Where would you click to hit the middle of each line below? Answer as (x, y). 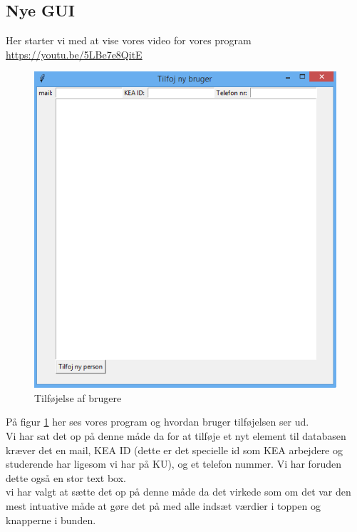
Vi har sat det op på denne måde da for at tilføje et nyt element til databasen (176, 436)
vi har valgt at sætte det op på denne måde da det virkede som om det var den (178, 492)
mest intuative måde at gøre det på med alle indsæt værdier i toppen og (164, 506)
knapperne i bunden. (51, 520)
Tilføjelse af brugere (78, 397)
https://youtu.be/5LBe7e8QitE (74, 54)
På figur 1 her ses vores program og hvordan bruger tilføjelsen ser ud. (157, 422)
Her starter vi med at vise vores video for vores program (129, 40)
